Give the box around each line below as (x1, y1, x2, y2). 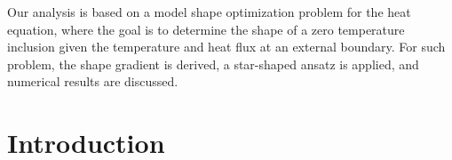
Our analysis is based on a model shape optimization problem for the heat (7, 3, 411, 20)
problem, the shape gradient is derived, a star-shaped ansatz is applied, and (7, 54, 419, 73)
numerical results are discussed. (7, 72, 178, 91)
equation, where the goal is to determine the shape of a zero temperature (7, 20, 405, 38)
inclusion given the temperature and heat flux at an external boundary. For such (7, 37, 446, 56)
